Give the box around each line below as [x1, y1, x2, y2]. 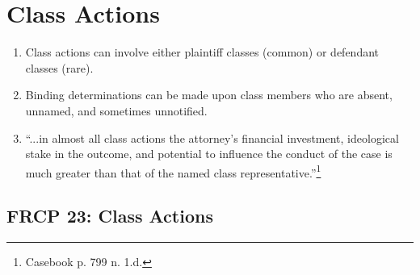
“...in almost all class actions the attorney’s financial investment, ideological [25, 129, 399, 146]
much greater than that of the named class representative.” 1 [25, 161, 321, 181]
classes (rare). [25, 59, 94, 76]
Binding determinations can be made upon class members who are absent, [25, 86, 393, 103]
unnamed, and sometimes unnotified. [25, 102, 208, 119]
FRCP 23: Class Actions [6, 203, 213, 228]
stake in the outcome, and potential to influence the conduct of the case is [25, 145, 393, 162]
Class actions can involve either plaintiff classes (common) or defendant [25, 44, 380, 60]
